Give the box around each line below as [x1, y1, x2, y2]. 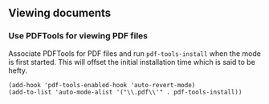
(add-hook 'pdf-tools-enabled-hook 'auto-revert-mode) [8, 81, 196, 89]
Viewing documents [8, 6, 112, 20]
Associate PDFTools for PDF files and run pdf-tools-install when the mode [8, 48, 261, 58]
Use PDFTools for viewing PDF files [8, 30, 149, 42]
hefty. [8, 66, 28, 75]
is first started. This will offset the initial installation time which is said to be [8, 57, 255, 66]
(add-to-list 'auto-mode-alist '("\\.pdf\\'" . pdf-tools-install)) [8, 88, 243, 96]
